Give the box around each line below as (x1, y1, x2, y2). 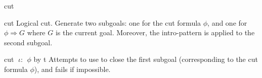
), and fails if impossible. (34, 63, 111, 74)
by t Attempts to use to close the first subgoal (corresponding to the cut (33, 54, 258, 64)
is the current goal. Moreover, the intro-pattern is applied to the (55, 27, 255, 38)
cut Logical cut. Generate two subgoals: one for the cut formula (4, 17, 201, 28)
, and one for (207, 17, 247, 28)
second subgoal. (4, 37, 53, 47)
